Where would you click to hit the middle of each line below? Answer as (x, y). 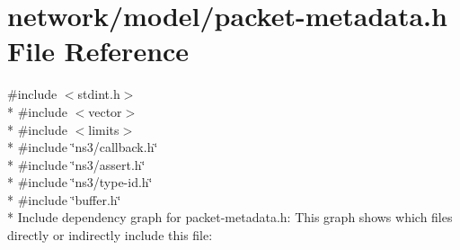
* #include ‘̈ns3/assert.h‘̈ (76, 164)
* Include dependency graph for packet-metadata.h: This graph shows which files (230, 217)
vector (105, 111)
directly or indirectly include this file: (110, 235)
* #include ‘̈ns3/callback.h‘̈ (83, 147)
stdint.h (99, 94)
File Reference (98, 51)
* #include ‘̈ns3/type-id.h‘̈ (80, 182)
